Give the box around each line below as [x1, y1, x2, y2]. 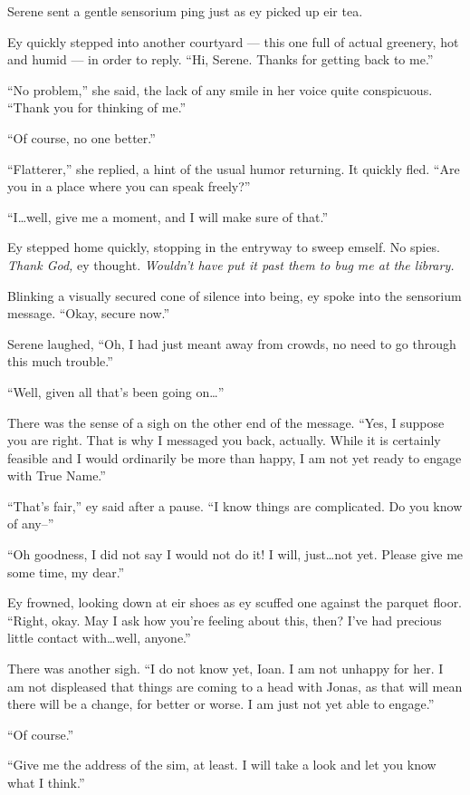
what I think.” [7, 773, 85, 791]
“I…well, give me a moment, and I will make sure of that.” [7, 207, 328, 226]
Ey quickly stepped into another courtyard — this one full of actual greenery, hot [7, 32, 459, 51]
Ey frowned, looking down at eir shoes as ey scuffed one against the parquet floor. [7, 593, 463, 612]
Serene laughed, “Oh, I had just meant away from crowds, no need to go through [7, 334, 456, 353]
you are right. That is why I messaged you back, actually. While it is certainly [7, 431, 441, 450]
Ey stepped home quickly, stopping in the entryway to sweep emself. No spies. [7, 238, 440, 257]
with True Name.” [7, 466, 106, 485]
